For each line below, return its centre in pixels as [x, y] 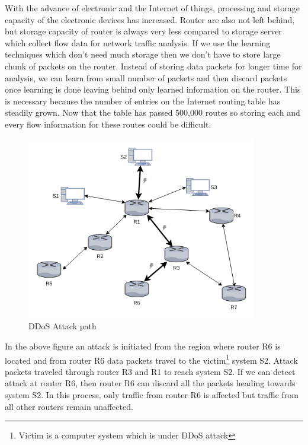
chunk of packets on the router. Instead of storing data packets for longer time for [153, 66]
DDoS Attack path [62, 326]
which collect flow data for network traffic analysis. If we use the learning [138, 42]
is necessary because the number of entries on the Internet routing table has [143, 101]
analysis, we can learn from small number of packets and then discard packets [146, 77]
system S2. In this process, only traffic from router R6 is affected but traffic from [152, 394]
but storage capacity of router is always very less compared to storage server [143, 31]
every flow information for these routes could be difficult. [108, 124]
